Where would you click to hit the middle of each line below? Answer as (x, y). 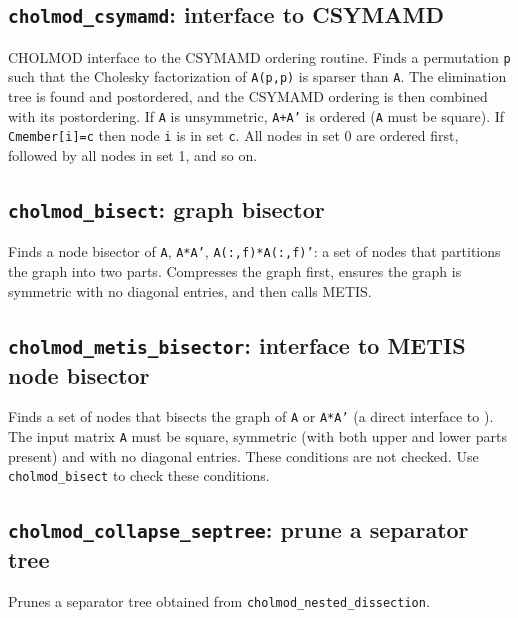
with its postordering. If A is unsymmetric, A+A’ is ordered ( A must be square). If (256, 115)
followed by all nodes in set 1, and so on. (133, 155)
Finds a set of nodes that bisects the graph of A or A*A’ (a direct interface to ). (251, 416)
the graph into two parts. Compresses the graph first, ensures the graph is (235, 271)
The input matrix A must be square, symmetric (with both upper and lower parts (257, 436)
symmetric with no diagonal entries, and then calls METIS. (190, 290)
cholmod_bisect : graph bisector (166, 208)
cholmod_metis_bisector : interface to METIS (237, 344)
